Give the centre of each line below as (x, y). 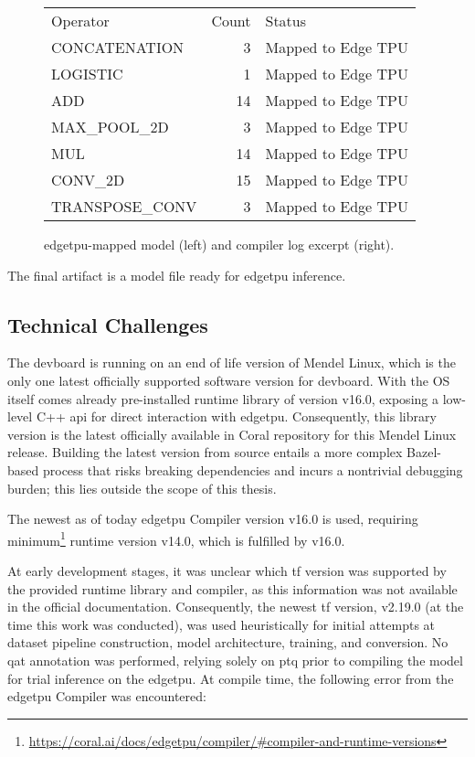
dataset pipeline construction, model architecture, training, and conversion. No (228, 642)
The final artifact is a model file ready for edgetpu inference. (177, 275)
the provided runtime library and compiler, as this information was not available (232, 588)
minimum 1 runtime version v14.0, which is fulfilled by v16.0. (176, 538)
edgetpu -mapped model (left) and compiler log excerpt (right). (219, 244)
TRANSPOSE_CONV (124, 206)
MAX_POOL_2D (110, 127)
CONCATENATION (118, 47)
